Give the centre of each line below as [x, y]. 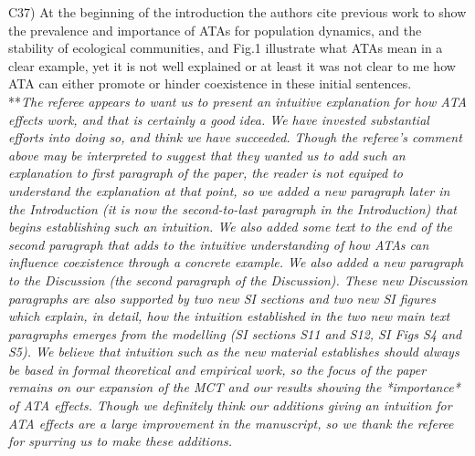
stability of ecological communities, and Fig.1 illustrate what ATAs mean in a [226, 48]
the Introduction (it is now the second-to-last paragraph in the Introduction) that [232, 208]
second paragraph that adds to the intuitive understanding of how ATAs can [219, 244]
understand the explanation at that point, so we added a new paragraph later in [229, 190]
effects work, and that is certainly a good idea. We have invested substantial [219, 119]
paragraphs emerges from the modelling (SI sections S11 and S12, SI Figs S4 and [235, 333]
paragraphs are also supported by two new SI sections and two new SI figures [222, 298]
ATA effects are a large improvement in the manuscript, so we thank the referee [231, 423]
